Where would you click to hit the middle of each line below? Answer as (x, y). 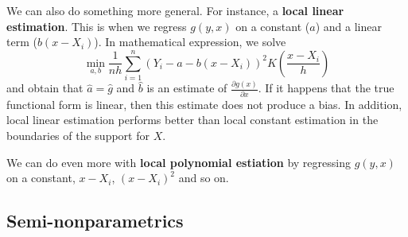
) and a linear (348, 26)
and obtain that (45, 88)
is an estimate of (187, 88)
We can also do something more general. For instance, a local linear (175, 10)
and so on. (204, 178)
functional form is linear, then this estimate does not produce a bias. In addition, (204, 104)
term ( (22, 42)
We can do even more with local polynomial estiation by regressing (179, 162)
